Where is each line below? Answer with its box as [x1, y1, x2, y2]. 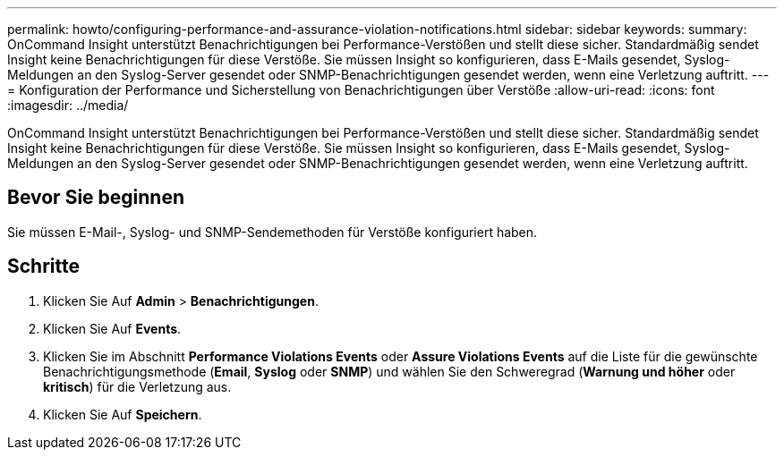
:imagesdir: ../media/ [7, 97, 129, 113]
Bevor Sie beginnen [7, 186, 185, 209]
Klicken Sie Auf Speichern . [43, 406, 202, 422]
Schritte [7, 255, 80, 278]
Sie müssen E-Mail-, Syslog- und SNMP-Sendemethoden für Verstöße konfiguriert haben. [7, 224, 538, 240]
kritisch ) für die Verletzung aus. [43, 378, 232, 394]
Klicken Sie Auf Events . [43, 320, 182, 336]
